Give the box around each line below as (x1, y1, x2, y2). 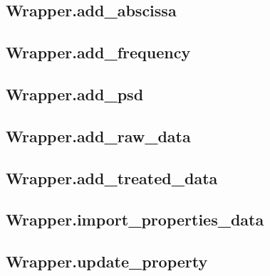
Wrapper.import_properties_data (6, 208, 264, 230)
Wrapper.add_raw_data (6, 124, 191, 147)
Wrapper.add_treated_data (6, 166, 218, 189)
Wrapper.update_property (6, 250, 208, 272)
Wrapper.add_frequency (6, 41, 191, 63)
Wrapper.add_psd (6, 83, 144, 105)
